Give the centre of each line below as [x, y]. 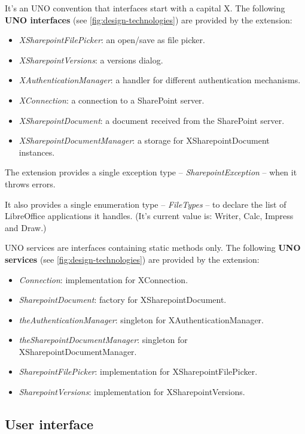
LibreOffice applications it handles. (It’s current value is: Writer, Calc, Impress [149, 216]
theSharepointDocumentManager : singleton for [103, 340]
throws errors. [30, 183]
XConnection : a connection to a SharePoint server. [112, 100]
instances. [37, 152]
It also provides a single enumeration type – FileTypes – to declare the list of [146, 204]
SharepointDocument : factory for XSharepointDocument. [123, 300]
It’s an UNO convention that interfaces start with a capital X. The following [145, 8]
